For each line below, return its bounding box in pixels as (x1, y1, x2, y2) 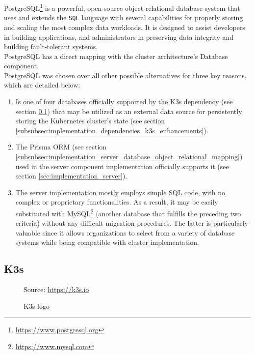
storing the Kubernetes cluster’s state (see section (15, 116, 165, 126)
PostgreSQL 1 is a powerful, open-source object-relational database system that (4, 1, 240, 13)
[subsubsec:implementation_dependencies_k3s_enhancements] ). (15, 125, 208, 135)
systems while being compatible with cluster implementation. (15, 237, 199, 247)
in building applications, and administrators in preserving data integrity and (4, 31, 234, 42)
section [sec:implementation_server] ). (15, 171, 127, 181)
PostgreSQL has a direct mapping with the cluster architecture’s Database (4, 51, 228, 61)
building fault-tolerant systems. (4, 41, 98, 52)
